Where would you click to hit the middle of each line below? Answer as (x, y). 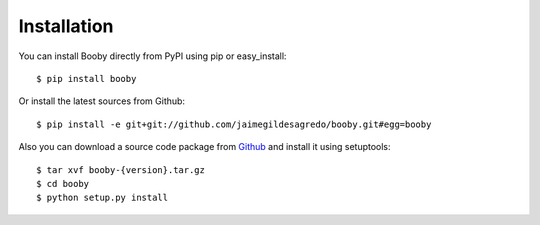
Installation (66, 26)
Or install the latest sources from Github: (101, 101)
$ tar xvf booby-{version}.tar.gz (120, 169)
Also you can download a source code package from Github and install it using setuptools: (204, 147)
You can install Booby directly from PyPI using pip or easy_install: (152, 56)
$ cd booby (63, 183)
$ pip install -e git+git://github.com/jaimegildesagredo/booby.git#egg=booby (234, 124)
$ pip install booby (86, 78)
